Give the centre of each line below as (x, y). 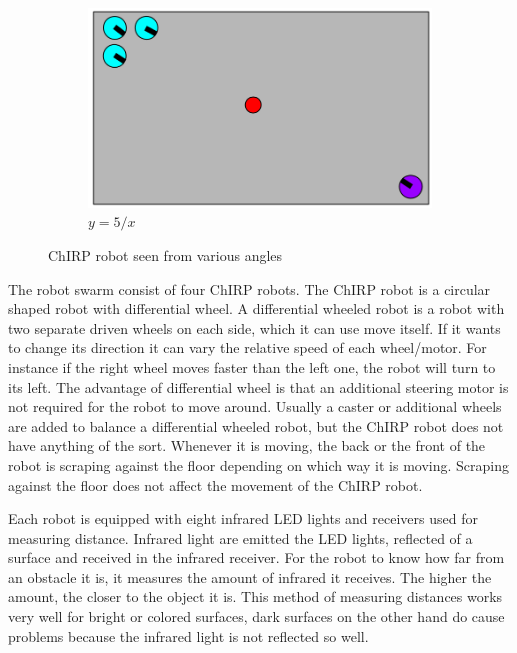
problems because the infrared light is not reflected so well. (188, 635)
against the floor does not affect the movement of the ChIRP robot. (215, 484)
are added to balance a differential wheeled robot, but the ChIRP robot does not (256, 425)
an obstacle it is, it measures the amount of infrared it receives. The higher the (250, 576)
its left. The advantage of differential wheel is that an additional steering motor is (258, 386)
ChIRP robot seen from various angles (165, 254)
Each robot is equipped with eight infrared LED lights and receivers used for (243, 518)
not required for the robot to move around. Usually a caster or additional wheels (255, 406)
